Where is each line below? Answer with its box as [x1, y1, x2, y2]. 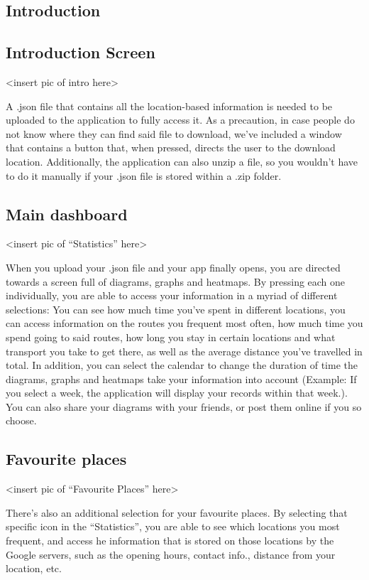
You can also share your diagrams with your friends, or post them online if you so [6, 399, 362, 414]
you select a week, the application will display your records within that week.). [6, 385, 348, 400]
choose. [6, 413, 37, 428]
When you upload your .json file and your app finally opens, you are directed [6, 259, 341, 274]
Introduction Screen [6, 41, 155, 63]
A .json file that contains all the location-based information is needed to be [6, 98, 333, 113]
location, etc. [6, 561, 62, 576]
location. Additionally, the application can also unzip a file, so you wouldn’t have [6, 154, 358, 168]
